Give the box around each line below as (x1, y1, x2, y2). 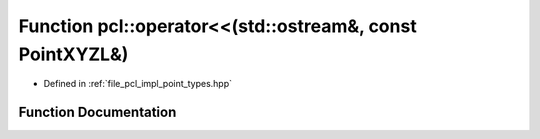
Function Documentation (18, 104, 177, 121)
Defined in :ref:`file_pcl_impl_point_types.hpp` (43, 78, 233, 90)
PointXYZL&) (18, 43, 129, 65)
